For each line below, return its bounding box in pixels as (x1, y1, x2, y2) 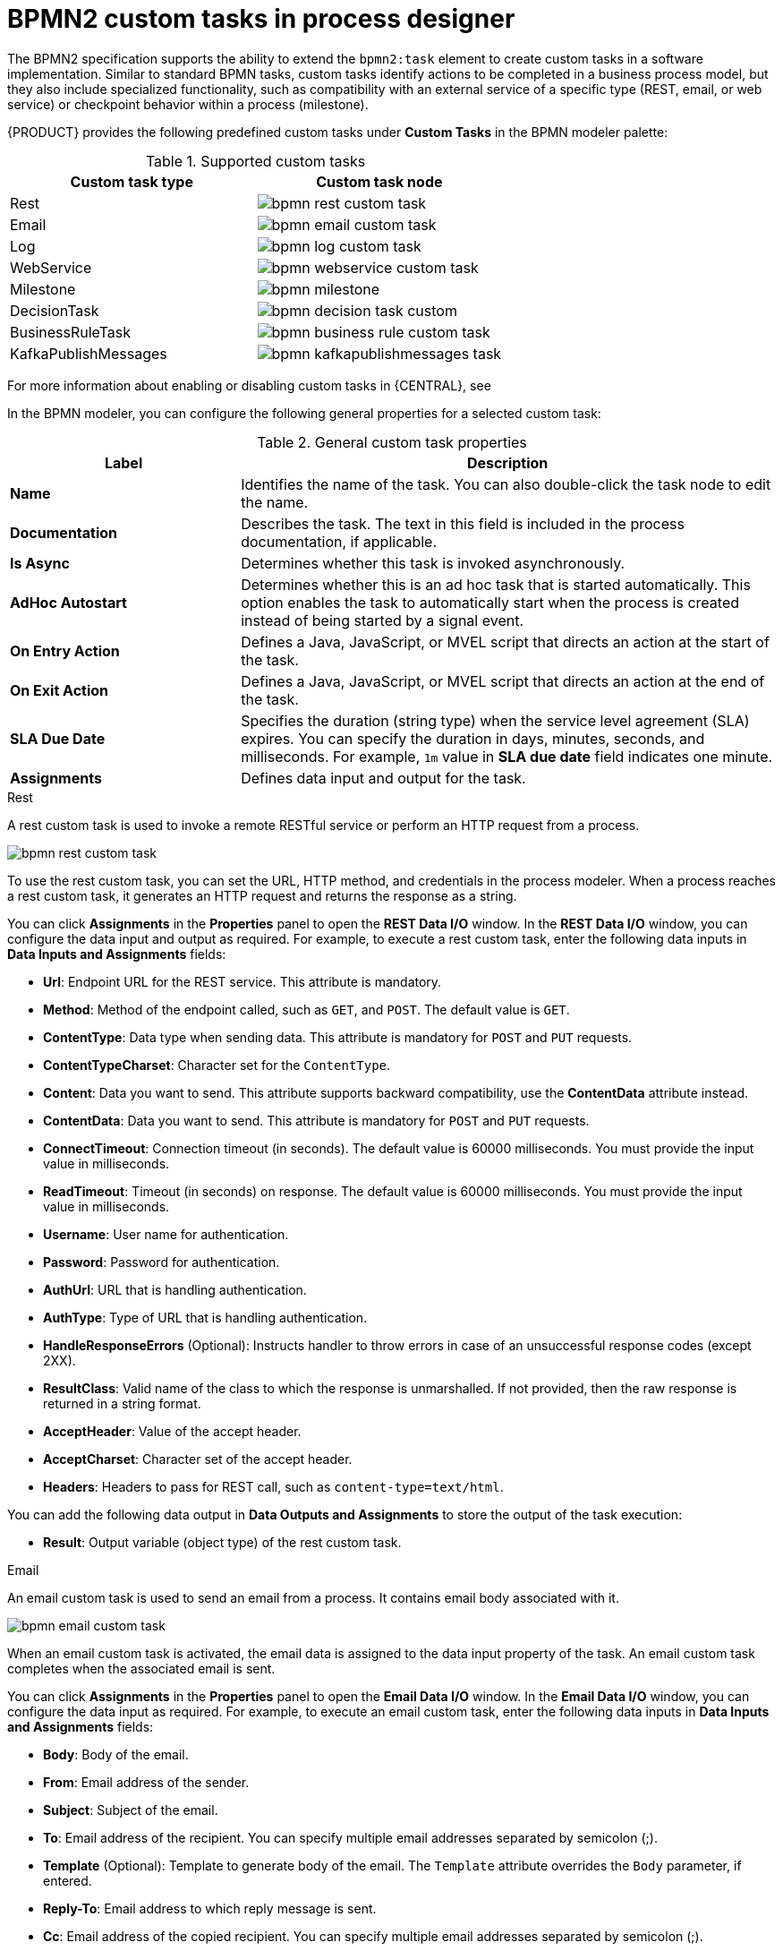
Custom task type (70, 172, 193, 191)
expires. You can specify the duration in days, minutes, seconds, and (241, 729, 705, 748)
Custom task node (316, 172, 443, 191)
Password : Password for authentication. (43, 1254, 280, 1270)
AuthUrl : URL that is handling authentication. (43, 1281, 307, 1297)
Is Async (10, 553, 70, 572)
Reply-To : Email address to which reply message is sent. (43, 1900, 377, 1916)
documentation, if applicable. (241, 532, 438, 551)
